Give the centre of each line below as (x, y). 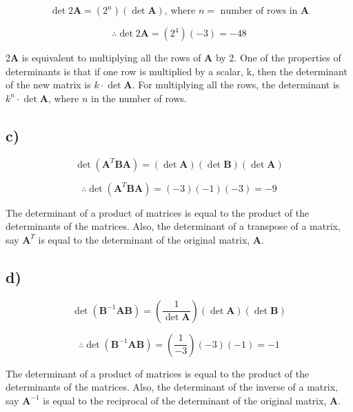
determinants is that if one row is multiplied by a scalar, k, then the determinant (176, 71)
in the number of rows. (139, 98)
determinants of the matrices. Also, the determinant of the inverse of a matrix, (172, 387)
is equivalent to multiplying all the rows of (111, 57)
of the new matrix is (48, 85)
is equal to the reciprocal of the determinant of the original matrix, (185, 400)
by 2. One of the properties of (278, 57)
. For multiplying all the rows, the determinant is (236, 85)
